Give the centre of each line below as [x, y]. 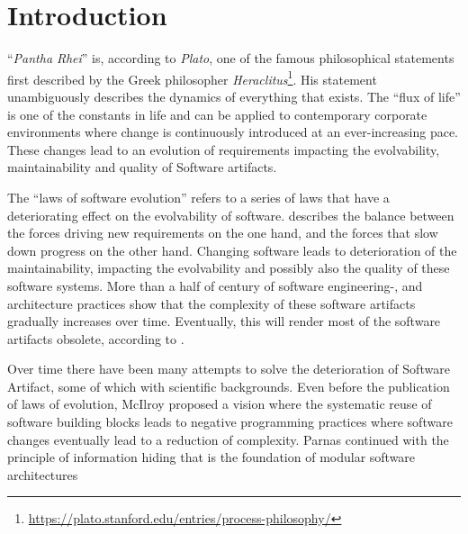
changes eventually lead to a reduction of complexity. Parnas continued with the [228, 439]
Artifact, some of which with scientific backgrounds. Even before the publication [229, 386]
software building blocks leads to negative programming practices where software [230, 422]
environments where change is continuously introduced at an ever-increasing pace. [233, 132]
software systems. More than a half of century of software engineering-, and [215, 285]
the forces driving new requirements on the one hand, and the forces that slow [223, 233]
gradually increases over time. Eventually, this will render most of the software [224, 321]
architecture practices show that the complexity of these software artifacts [211, 303]
